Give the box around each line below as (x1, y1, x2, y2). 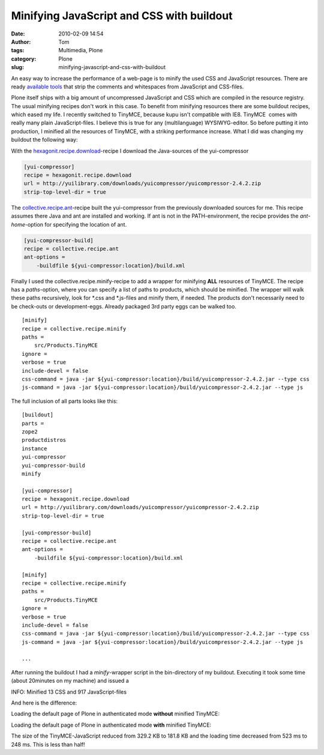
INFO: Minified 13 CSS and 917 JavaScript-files (11, 688, 127, 695)
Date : (11, 30, 25, 37)
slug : (11, 64, 24, 71)
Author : (11, 38, 31, 45)
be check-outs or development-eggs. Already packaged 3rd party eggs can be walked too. (11, 302, 236, 310)
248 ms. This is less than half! (11, 741, 85, 748)
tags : (11, 47, 25, 54)
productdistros (22, 436, 67, 444)
